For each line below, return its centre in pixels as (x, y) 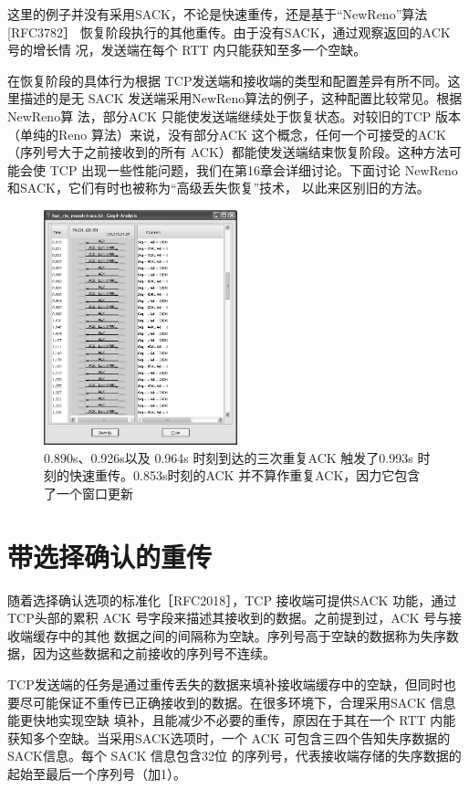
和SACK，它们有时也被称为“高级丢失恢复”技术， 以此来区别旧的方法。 (219, 188)
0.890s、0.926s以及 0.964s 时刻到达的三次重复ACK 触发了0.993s (229, 457)
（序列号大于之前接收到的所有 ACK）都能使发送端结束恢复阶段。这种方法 (228, 152)
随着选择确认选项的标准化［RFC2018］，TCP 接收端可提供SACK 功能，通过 (232, 600)
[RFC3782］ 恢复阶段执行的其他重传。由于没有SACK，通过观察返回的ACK (229, 32)
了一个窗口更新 (89, 493)
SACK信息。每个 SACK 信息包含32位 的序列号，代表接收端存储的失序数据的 (234, 756)
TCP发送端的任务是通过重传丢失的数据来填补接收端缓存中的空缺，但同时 (225, 684)
